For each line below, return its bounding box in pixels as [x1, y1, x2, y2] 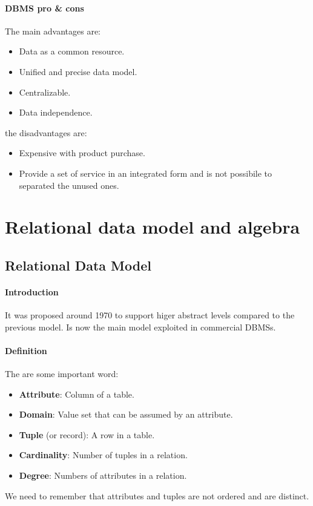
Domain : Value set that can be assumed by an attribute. [19, 408, 233, 421]
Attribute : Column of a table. [19, 387, 134, 400]
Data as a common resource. [19, 45, 125, 57]
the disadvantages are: [5, 126, 87, 139]
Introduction [5, 285, 59, 298]
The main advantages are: [5, 24, 100, 37]
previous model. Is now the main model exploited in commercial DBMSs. [5, 320, 276, 333]
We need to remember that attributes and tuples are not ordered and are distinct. [5, 489, 309, 502]
